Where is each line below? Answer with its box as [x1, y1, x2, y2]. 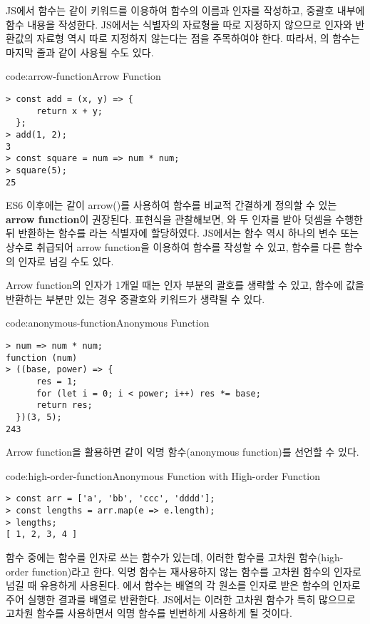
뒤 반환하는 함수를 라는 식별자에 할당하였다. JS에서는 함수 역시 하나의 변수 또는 [6, 225, 359, 240]
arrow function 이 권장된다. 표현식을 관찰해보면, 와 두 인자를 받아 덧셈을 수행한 [6, 211, 363, 226]
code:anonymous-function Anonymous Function [6, 315, 210, 330]
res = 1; [36, 376, 78, 387]
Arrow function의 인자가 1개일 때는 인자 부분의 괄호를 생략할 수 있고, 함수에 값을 [6, 277, 364, 292]
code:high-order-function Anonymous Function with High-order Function [6, 468, 320, 483]
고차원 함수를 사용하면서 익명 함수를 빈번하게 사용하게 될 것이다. [6, 605, 292, 620]
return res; [36, 400, 93, 411]
